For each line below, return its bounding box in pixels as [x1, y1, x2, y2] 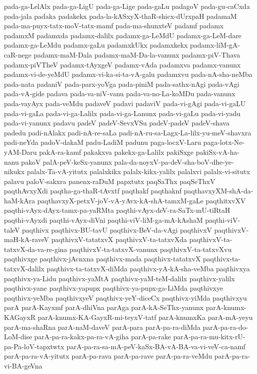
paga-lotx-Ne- [203, 137, 245, 147]
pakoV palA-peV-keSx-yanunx [21, 156, 112, 167]
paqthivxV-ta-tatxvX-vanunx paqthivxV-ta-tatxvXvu [69, 244, 232, 254]
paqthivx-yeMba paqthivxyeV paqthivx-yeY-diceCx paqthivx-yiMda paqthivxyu [4, 292, 247, 303]
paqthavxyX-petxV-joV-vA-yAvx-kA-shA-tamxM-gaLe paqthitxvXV [37, 195, 246, 205]
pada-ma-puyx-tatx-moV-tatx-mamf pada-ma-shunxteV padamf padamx [4, 20, 224, 31]
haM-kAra [4, 195, 35, 205]
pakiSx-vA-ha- [196, 146, 240, 157]
